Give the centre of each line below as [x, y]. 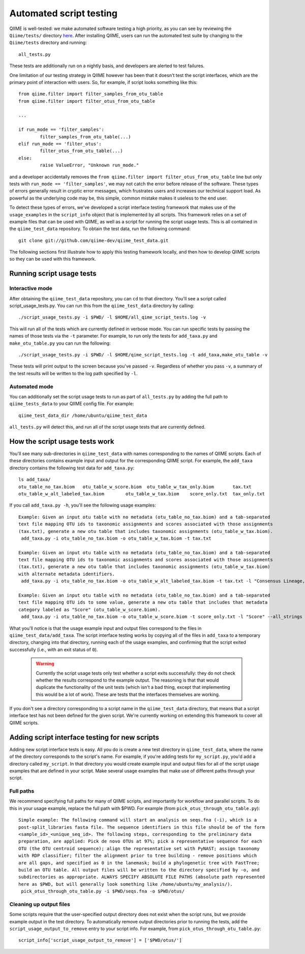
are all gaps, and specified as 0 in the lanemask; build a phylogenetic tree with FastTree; [139, 863]
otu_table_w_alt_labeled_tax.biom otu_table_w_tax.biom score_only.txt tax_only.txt [142, 494]
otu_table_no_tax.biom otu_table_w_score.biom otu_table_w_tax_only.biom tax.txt [135, 487]
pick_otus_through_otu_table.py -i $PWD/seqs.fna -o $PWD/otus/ [103, 891]
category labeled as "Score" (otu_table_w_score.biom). [89, 609]
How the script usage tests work [62, 441]
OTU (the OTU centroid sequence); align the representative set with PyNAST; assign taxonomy [139, 848]
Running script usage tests [53, 274]
